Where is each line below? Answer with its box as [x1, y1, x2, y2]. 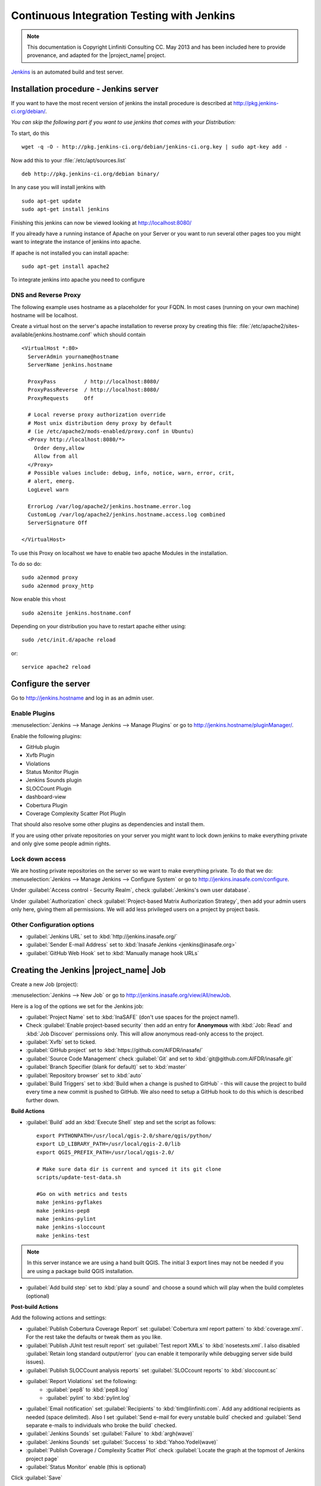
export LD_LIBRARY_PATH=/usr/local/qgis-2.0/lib [36, 1141, 181, 1147]
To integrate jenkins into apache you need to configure [11, 276, 145, 284]
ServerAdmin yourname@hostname [27, 353, 119, 360]
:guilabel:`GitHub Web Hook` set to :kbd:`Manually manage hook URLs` [26, 949, 199, 956]
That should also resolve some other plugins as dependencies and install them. [11, 821, 205, 828]
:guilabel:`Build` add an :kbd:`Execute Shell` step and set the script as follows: [26, 1118, 216, 1126]
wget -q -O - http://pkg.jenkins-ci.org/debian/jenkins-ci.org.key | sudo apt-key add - [21, 143, 288, 150]
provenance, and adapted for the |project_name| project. [27, 52, 166, 59]
